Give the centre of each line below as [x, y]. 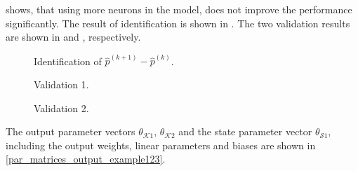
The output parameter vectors [71, 131]
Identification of [68, 61]
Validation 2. [61, 108]
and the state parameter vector [245, 131]
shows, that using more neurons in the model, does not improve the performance [179, 9]
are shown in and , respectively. [73, 37]
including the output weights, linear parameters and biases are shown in [161, 145]
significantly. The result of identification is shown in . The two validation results [178, 23]
